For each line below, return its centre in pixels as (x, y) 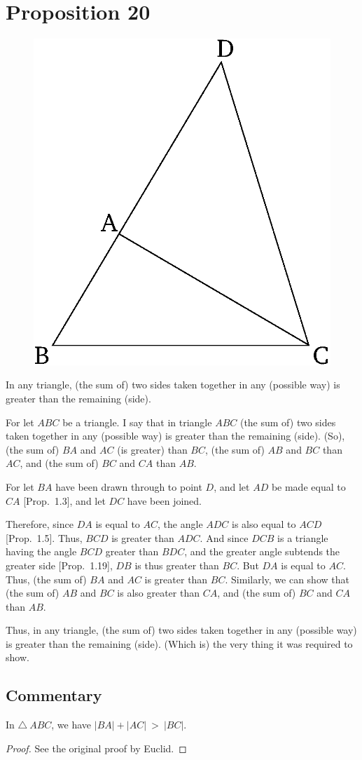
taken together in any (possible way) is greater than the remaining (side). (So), (175, 436)
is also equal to (264, 524)
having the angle (41, 551)
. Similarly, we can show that (287, 579)
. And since (224, 537)
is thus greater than (177, 565)
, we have (71, 725)
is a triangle (303, 537)
